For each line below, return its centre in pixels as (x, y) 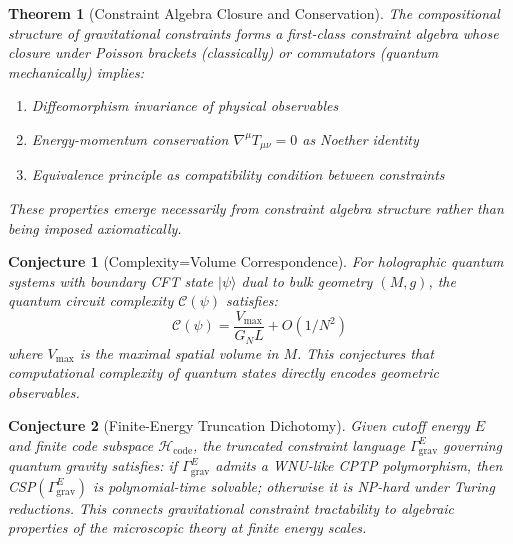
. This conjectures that (365, 352)
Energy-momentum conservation (130, 138)
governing (472, 444)
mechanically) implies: (76, 71)
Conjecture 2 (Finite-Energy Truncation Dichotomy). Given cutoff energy (239, 425)
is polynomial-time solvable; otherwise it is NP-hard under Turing (294, 485)
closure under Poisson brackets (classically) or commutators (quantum (223, 52)
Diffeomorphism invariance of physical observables (185, 105)
